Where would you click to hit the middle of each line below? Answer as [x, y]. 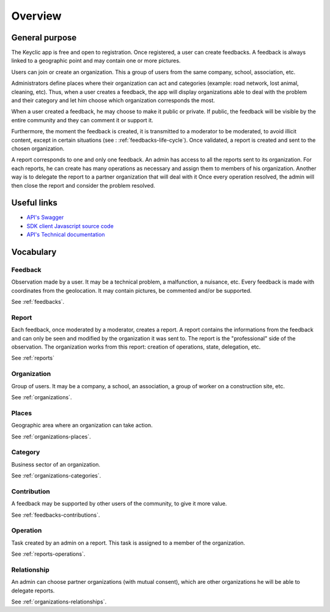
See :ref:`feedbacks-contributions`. [56, 515]
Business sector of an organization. [56, 464]
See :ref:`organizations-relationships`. [59, 602]
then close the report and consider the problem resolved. [83, 185]
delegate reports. [33, 591]
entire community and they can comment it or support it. [82, 120]
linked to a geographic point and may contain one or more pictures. [96, 61]
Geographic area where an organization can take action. [82, 426]
